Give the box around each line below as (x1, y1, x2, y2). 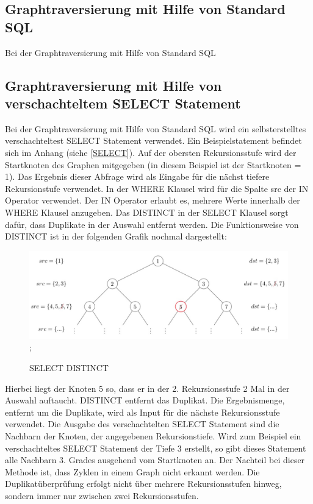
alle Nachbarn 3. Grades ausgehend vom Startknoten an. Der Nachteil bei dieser (5, 453, 305, 466)
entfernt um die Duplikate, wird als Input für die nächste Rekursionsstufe (5, 405, 280, 418)
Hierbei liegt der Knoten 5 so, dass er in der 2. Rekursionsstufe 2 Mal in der (5, 382, 290, 394)
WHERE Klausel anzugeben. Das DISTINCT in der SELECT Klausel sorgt (5, 205, 289, 218)
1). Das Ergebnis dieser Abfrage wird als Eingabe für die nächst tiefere (5, 170, 270, 183)
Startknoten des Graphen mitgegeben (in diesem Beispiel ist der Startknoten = (5, 158, 301, 171)
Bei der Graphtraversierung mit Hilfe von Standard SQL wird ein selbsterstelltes (5, 122, 306, 135)
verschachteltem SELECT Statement (5, 93, 241, 112)
